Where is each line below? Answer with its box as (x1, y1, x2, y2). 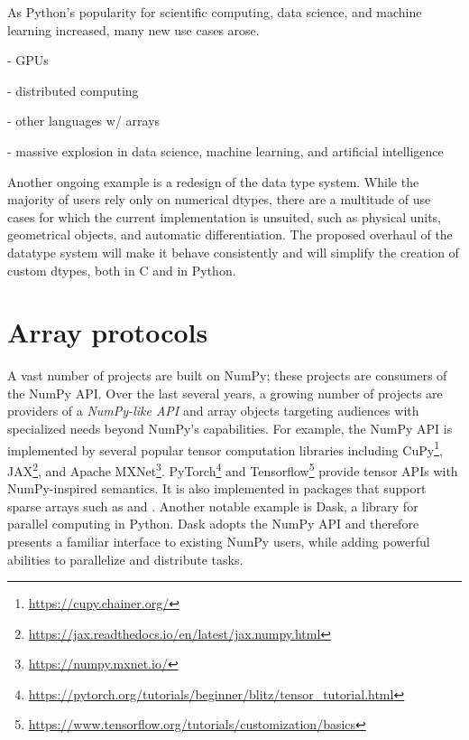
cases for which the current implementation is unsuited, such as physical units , (7, 207, 442, 226)
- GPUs (7, 51, 49, 70)
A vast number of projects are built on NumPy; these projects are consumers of (7, 366, 447, 385)
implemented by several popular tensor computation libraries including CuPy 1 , (7, 437, 443, 459)
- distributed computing (7, 80, 139, 99)
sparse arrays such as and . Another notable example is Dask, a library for (7, 496, 418, 515)
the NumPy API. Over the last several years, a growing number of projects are (7, 383, 443, 402)
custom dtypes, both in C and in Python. (7, 260, 236, 279)
